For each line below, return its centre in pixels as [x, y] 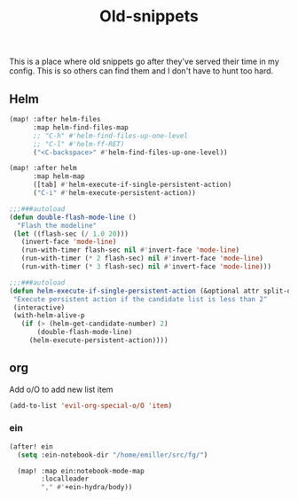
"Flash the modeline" [57, 225]
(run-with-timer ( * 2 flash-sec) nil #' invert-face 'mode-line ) [142, 259]
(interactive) [39, 308]
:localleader [65, 479]
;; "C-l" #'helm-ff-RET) [78, 144]
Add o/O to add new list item [61, 389]
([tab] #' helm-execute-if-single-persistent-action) [132, 185]
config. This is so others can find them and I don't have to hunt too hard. [141, 71]
